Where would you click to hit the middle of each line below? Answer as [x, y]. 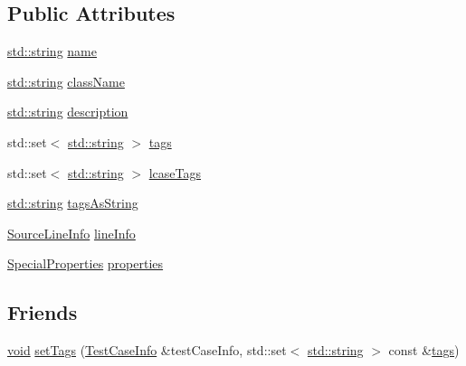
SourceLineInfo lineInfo [71, 233]
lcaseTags [175, 172]
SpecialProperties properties [86, 263]
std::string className [66, 81]
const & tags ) [424, 350]
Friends [43, 312]
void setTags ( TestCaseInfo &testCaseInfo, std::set [147, 350]
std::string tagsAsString [73, 203]
